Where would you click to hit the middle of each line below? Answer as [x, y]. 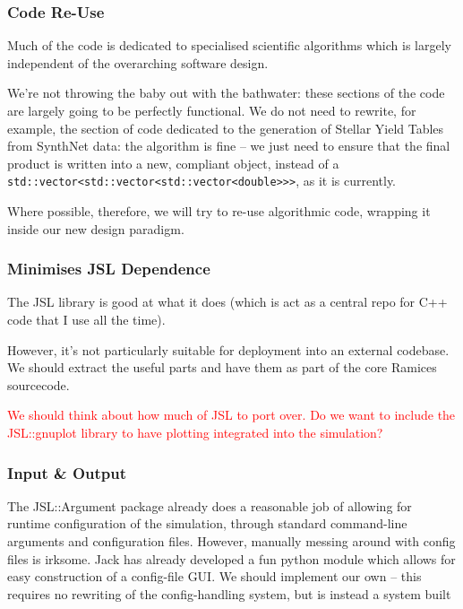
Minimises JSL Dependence [109, 269]
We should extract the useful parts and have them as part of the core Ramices [222, 367]
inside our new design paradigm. [96, 228]
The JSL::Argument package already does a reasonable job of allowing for [210, 505]
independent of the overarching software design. [138, 62]
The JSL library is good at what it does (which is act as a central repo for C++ [227, 302]
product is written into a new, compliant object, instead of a [173, 163]
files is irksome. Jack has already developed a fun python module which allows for [231, 558]
